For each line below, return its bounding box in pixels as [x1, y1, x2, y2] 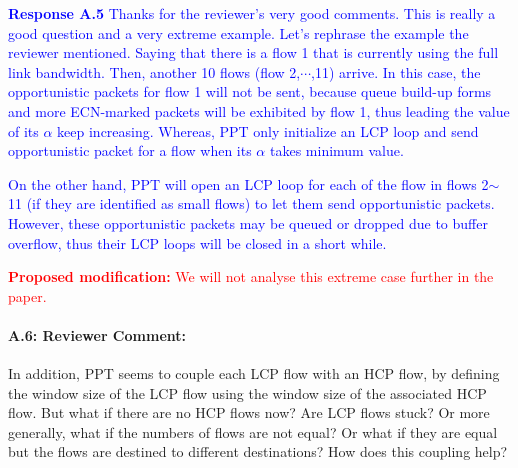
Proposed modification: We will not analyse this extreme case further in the [8, 266, 494, 287]
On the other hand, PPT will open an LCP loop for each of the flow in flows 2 [8, 173, 489, 194]
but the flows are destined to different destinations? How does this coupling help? [8, 441, 508, 462]
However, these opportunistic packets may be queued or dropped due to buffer [8, 212, 488, 233]
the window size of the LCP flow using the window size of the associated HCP [8, 382, 487, 403]
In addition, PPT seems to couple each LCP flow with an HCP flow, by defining [8, 363, 500, 384]
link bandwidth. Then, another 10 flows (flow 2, [8, 61, 301, 82]
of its [8, 120, 39, 141]
